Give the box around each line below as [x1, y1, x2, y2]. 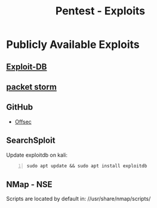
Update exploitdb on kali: [6, 151, 67, 158]
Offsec [14, 118, 32, 125]
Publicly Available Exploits [6, 38, 140, 51]
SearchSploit [6, 136, 56, 146]
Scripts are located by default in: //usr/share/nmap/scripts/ [6, 195, 151, 203]
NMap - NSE [6, 179, 53, 189]
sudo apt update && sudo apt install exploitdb [26, 163, 147, 169]
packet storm [6, 82, 57, 92]
